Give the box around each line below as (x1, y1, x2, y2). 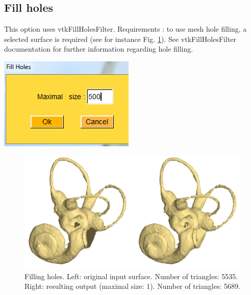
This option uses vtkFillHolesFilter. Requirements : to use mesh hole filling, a (4, 24, 247, 34)
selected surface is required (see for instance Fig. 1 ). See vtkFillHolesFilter (4, 33, 237, 44)
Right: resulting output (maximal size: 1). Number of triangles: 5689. (24, 281, 240, 291)
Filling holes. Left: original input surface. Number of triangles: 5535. (24, 270, 238, 281)
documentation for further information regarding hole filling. (4, 43, 193, 54)
